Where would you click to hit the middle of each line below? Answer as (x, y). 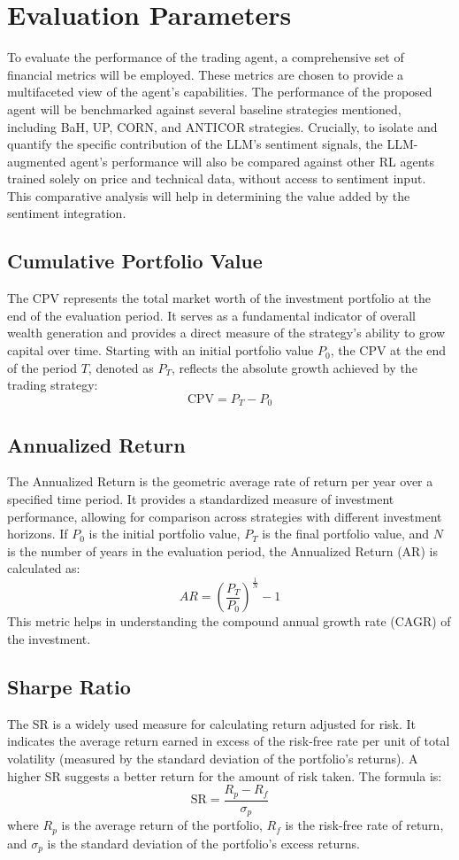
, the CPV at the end (388, 350)
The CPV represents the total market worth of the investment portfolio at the (219, 298)
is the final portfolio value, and (346, 534)
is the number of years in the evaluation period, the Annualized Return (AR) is (222, 550)
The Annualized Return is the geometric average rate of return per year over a (220, 481)
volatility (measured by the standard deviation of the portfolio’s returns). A (213, 758)
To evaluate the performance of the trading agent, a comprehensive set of (206, 57)
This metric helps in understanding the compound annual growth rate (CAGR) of (229, 621)
